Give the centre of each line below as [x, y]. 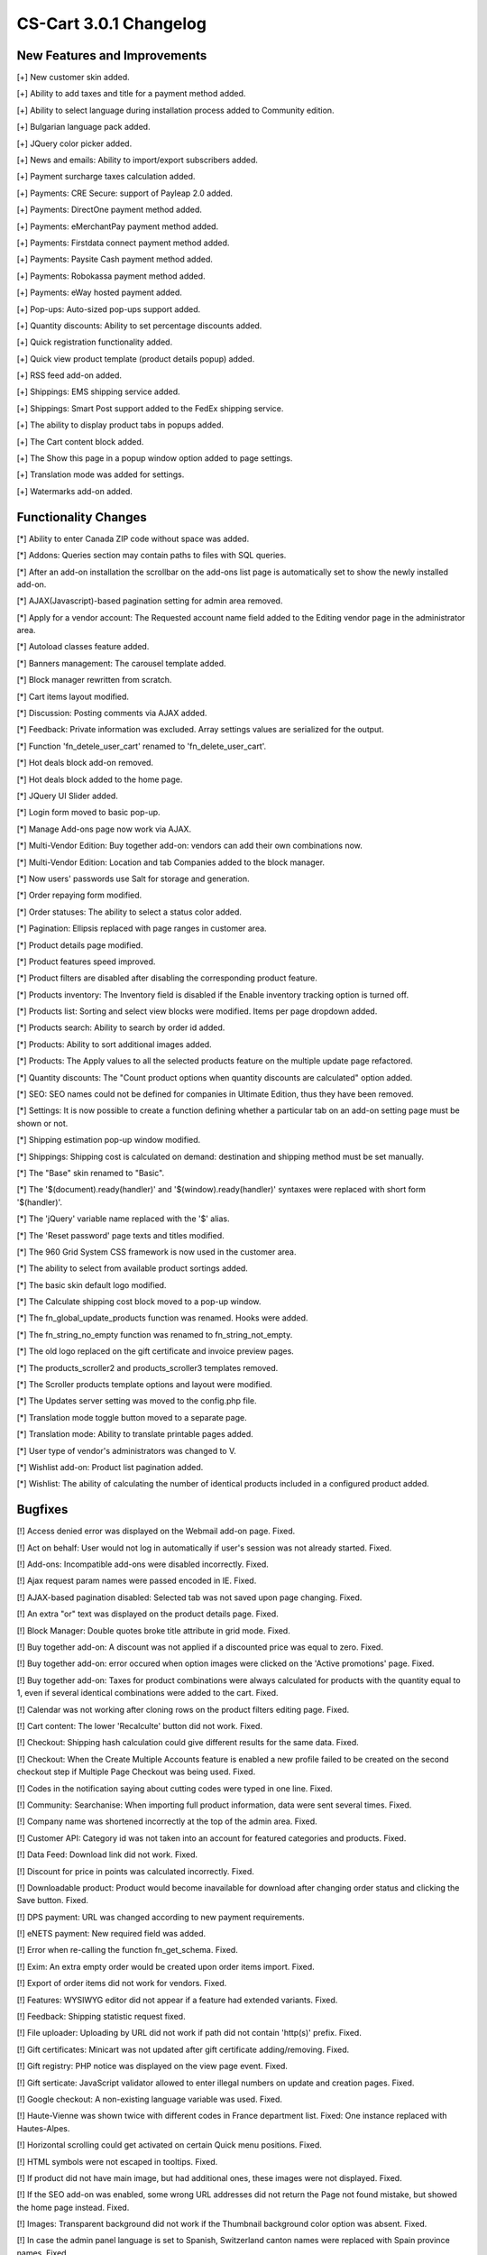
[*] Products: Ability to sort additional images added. [114, 1044]
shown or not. [42, 1123]
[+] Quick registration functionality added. [95, 342]
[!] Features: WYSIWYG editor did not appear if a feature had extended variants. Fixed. [177, 2000]
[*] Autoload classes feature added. [83, 647]
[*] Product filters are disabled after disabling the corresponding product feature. [167, 978]
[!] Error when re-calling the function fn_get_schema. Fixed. [127, 1950]
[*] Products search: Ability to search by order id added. [121, 1027]
